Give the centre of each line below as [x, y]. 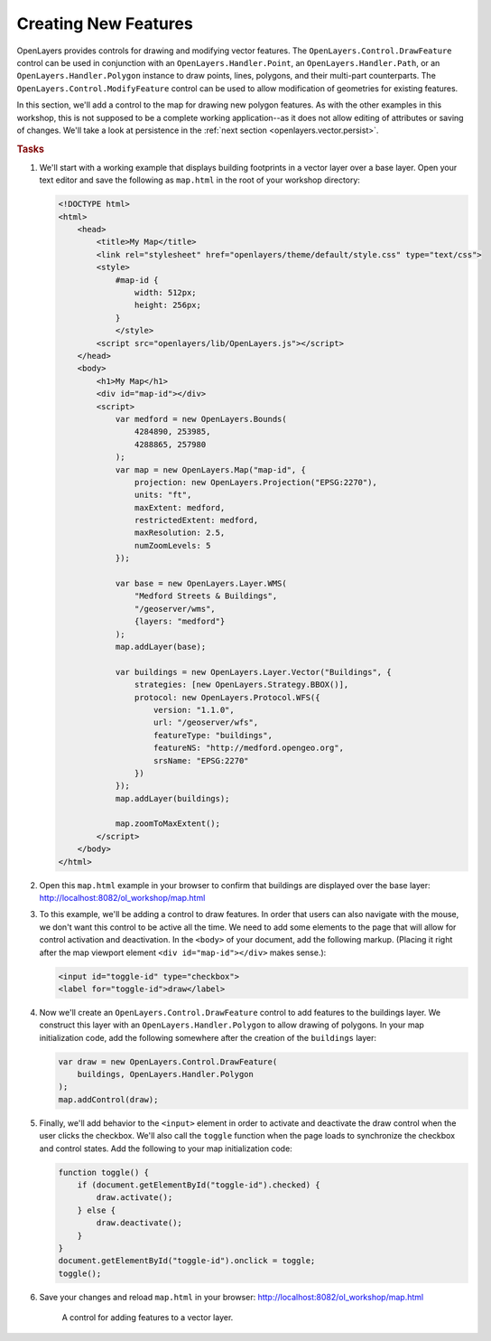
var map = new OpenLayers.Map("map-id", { [210, 469]
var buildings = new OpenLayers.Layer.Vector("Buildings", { [253, 672]
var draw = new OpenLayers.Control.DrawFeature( [168, 1061]
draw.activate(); [134, 1198]
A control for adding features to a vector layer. [148, 1318]
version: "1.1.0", [194, 710]
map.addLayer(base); [161, 647]
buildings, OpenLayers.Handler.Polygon [166, 1074]
